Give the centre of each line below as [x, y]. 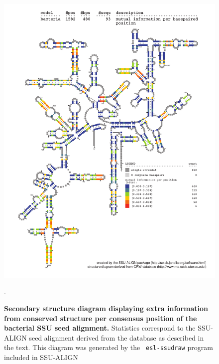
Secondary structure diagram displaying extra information [106, 308]
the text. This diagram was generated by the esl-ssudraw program [109, 347]
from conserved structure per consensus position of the [101, 318]
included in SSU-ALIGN [41, 357]
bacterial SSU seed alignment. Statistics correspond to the [100, 328]
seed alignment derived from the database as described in [116, 337]
